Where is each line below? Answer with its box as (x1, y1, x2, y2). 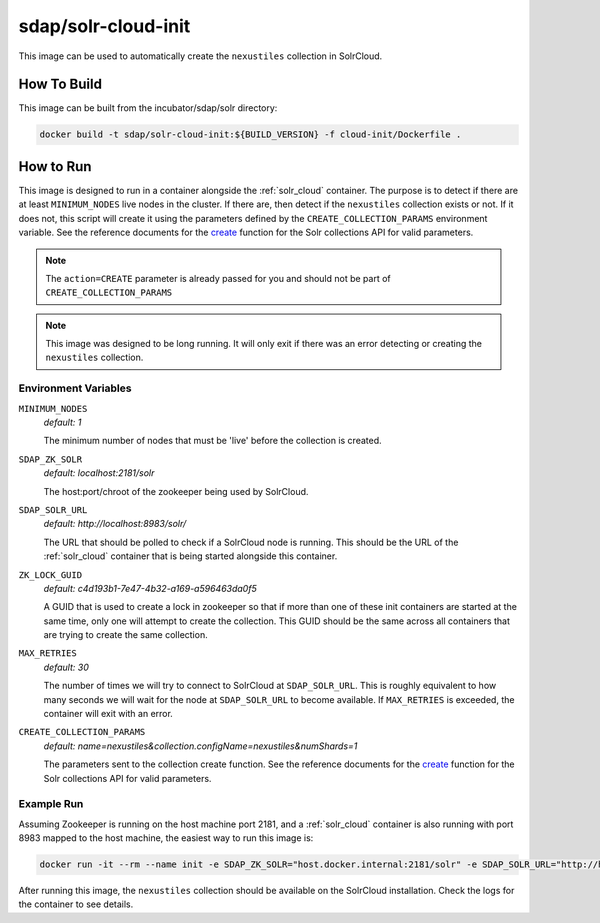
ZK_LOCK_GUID (18, 569, 83, 580)
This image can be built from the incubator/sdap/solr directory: (18, 102, 278, 114)
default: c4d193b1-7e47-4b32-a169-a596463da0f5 (43, 582, 257, 594)
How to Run (18, 158, 92, 175)
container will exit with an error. (43, 708, 174, 720)
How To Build (18, 76, 102, 93)
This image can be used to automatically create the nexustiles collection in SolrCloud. (18, 50, 383, 62)
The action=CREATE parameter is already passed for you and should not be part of (45, 272, 391, 284)
